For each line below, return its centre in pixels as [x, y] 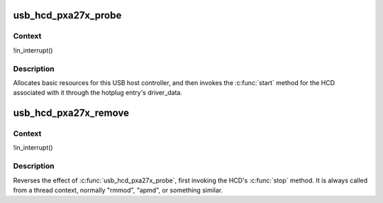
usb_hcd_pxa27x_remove [71, 113]
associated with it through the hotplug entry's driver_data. [98, 93]
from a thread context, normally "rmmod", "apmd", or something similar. [118, 190]
